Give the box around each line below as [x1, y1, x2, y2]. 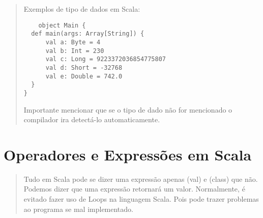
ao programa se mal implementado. [23, 203, 133, 214]
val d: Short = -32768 [45, 64, 123, 71]
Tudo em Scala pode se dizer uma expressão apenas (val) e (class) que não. [23, 173, 258, 184]
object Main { [38, 21, 86, 29]
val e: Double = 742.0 [45, 72, 123, 80]
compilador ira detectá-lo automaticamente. [23, 114, 160, 125]
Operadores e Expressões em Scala [4, 144, 252, 165]
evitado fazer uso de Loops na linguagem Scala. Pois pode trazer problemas [23, 194, 259, 204]
